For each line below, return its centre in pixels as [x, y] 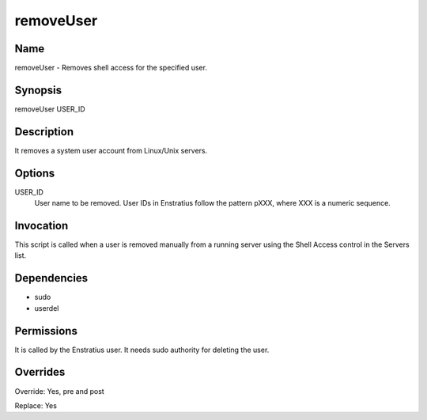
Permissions [46, 331]
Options [35, 173]
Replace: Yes [36, 405]
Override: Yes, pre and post [59, 391]
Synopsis [38, 90]
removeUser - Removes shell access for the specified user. [111, 68]
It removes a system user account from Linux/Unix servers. [111, 150]
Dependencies [51, 278]
